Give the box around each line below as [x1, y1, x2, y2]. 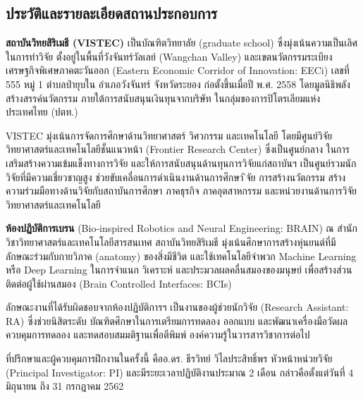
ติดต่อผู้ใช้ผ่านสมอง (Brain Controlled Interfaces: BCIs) [6, 276, 232, 290]
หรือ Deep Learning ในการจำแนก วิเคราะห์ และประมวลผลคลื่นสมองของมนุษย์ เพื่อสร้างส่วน [6, 262, 352, 277]
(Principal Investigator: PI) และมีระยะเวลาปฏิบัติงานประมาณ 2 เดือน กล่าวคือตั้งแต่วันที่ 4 [6, 364, 354, 379]
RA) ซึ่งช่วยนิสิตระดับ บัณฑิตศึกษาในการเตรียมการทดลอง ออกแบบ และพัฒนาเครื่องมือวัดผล [6, 313, 348, 328]
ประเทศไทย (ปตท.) [6, 104, 78, 119]
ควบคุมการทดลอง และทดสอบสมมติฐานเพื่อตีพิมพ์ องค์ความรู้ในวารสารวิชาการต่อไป [6, 327, 310, 342]
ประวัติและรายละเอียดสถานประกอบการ [6, 2, 218, 24]
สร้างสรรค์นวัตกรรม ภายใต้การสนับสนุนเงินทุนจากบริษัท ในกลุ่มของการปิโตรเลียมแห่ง [6, 90, 321, 105]
